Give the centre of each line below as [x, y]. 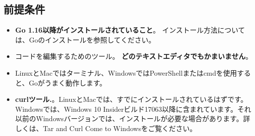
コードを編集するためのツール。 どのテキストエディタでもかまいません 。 [134, 56]
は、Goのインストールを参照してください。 [85, 39]
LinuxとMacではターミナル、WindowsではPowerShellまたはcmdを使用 [126, 72]
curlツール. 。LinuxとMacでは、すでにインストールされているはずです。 [131, 99]
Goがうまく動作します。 [68, 82]
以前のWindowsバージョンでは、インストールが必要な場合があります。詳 [132, 118]
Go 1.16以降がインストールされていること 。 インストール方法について [130, 30]
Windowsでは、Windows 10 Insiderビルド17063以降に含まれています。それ [133, 109]
